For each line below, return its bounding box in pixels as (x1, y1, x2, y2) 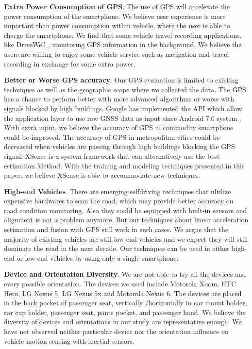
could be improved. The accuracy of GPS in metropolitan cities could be (4, 132, 220, 142)
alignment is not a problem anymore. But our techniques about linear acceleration (4, 215, 249, 225)
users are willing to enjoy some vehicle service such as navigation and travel (4, 49, 229, 59)
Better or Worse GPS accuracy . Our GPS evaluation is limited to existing (4, 75, 238, 85)
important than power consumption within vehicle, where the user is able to (4, 20, 230, 31)
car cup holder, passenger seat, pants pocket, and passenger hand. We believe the (4, 307, 246, 317)
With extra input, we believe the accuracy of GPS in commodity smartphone (4, 122, 234, 133)
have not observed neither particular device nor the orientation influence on (4, 326, 229, 336)
